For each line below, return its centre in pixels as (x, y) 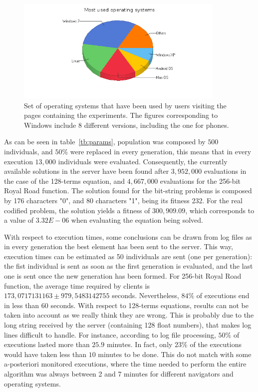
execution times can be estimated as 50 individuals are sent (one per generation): (128, 256)
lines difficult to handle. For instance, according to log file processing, (110, 334)
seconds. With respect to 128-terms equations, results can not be (149, 305)
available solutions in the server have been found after (87, 171)
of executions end (223, 295)
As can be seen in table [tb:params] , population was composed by (105, 142)
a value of (19, 220)
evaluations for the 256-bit (200, 181)
